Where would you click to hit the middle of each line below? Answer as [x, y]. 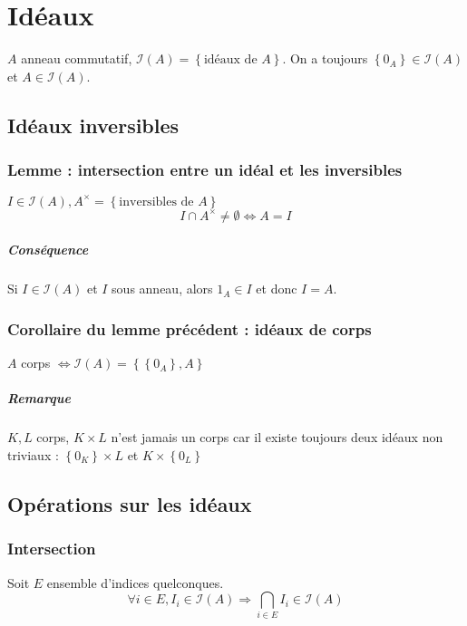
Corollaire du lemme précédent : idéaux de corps [190, 328]
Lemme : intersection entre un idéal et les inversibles [205, 170]
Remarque [39, 398]
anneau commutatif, [77, 58]
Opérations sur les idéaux [130, 503]
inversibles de [156, 202]
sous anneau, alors [162, 289]
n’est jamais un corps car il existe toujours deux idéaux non [277, 437]
